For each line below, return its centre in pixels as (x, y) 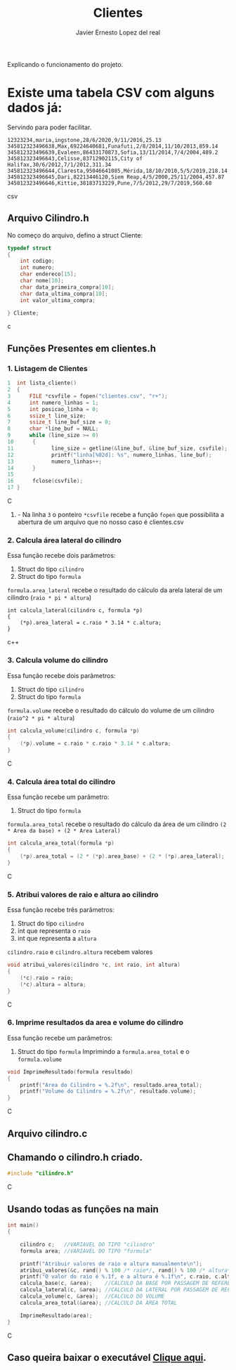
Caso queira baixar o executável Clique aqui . (107, 1357)
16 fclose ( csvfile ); (45, 481)
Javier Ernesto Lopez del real (118, 32)
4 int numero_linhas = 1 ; (53, 403)
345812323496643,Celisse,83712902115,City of (75, 158)
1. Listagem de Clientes (47, 368)
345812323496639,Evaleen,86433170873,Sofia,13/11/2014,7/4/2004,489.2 (113, 152)
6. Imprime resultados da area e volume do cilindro (96, 1022)
